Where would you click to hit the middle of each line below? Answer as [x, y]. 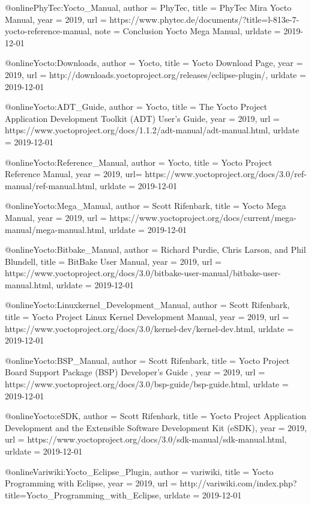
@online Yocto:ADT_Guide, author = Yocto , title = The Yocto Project [136, 107]
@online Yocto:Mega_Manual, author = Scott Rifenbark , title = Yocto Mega [146, 206]
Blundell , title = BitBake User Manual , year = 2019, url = [113, 261]
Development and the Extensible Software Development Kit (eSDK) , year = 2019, [156, 427]
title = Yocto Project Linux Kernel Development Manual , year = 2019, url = [147, 317]
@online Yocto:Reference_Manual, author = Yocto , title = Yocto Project [139, 162]
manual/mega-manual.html [55, 229]
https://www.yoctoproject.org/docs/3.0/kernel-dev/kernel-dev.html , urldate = [149, 328]
